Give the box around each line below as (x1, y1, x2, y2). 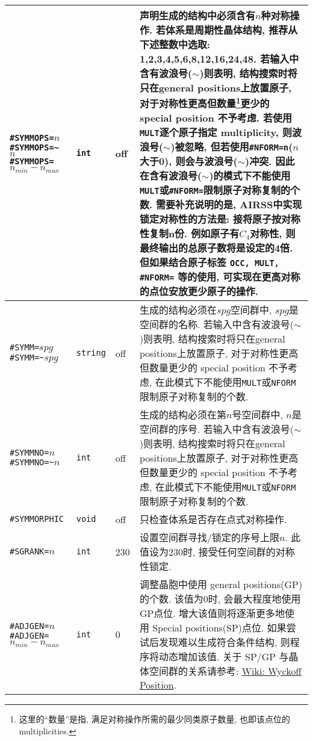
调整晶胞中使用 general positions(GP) (139, 577, 303, 592)
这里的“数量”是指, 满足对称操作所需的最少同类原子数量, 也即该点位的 (19, 713, 291, 725)
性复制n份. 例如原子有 (139, 226, 240, 241)
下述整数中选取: (139, 37, 210, 51)
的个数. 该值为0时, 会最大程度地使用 (139, 592, 301, 606)
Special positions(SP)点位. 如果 (152, 621, 287, 635)
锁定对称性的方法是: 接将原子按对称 (139, 212, 301, 226)
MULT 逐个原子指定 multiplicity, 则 (139, 125, 292, 140)
